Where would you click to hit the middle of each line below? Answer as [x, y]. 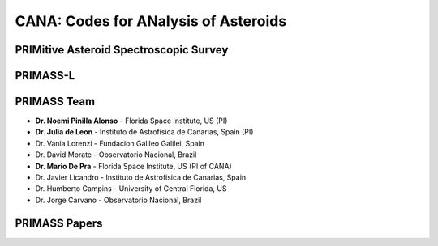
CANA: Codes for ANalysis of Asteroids [151, 21]
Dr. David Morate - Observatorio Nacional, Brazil [116, 155]
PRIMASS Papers [59, 223]
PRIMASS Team [55, 102]
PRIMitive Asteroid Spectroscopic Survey [122, 50]
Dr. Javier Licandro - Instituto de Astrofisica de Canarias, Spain [141, 177]
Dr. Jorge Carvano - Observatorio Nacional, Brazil [118, 200]
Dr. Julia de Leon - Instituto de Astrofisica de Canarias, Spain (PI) [144, 132]
